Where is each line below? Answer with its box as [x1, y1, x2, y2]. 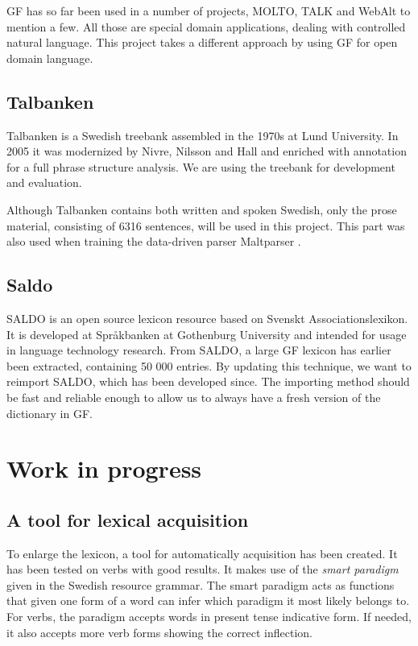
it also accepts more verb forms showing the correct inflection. [6, 623, 313, 640]
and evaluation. [6, 174, 82, 191]
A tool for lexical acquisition [6, 507, 249, 532]
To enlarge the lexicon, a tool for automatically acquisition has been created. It [6, 545, 398, 561]
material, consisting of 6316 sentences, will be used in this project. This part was [6, 217, 405, 234]
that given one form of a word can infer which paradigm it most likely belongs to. [6, 592, 410, 609]
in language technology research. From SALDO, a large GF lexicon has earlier [6, 342, 391, 358]
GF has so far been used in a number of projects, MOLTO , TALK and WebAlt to [6, 2, 411, 19]
